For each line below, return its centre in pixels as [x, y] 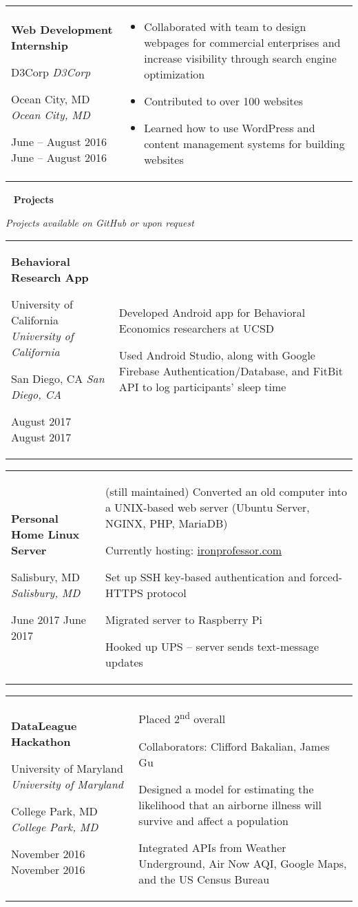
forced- [326, 577]
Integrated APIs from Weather [212, 847]
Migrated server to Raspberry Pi [184, 620]
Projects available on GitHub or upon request [100, 222]
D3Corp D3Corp [51, 72]
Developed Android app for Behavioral [212, 312]
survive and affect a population [213, 820]
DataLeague [44, 726]
